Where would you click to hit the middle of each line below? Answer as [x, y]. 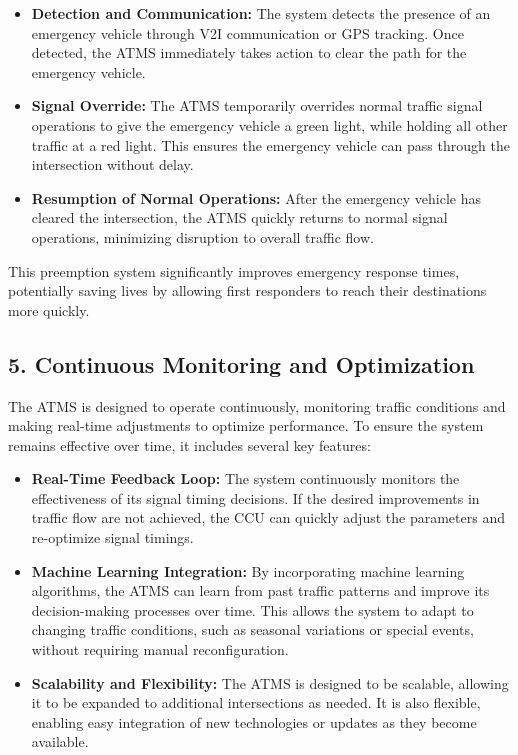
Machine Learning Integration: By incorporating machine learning [248, 570]
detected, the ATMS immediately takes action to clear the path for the [249, 52]
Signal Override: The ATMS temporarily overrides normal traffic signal [257, 105]
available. [60, 741]
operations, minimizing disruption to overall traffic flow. [202, 236]
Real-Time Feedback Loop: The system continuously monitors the [245, 478]
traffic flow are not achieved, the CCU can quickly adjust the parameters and [268, 517]
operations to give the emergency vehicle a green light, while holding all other [269, 124]
